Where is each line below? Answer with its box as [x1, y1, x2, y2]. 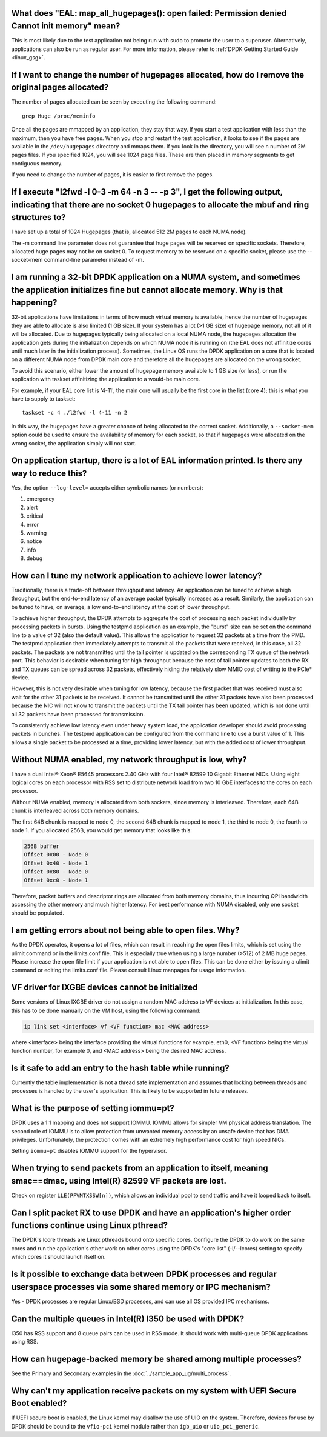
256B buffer [24, 842, 60, 850]
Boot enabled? [11, 1398, 67, 1409]
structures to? [11, 212, 66, 222]
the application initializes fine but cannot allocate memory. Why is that [11, 285, 283, 295]
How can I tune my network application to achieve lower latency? [11, 570, 262, 581]
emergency [26, 495, 55, 502]
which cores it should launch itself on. [11, 1253, 106, 1261]
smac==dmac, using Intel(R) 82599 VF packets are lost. [11, 1176, 227, 1186]
